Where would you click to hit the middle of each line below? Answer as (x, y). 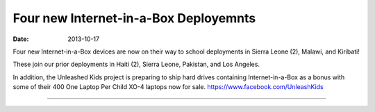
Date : (21, 39)
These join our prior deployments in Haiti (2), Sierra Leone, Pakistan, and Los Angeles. (136, 64)
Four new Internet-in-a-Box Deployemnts (134, 18)
